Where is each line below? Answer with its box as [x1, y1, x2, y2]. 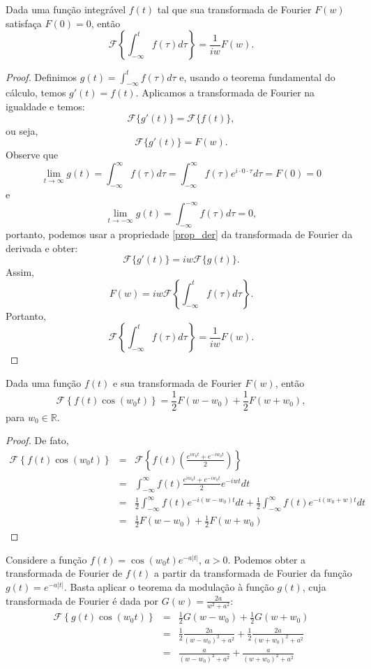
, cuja [302, 580, 326, 594]
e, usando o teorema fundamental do [179, 69, 335, 84]
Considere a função [6, 552, 87, 566]
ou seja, [6, 123, 38, 138]
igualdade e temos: [6, 99, 85, 114]
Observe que [6, 147, 59, 162]
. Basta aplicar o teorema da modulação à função [63, 580, 274, 594]
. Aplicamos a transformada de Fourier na [135, 85, 315, 100]
